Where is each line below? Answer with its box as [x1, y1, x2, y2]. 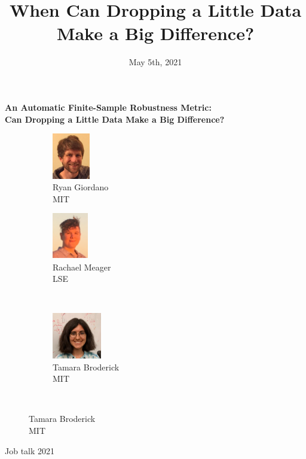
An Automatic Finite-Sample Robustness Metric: [5, 101, 212, 113]
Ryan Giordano [53, 181, 109, 193]
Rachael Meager [53, 260, 111, 273]
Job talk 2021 [5, 444, 55, 457]
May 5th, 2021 [128, 56, 182, 68]
